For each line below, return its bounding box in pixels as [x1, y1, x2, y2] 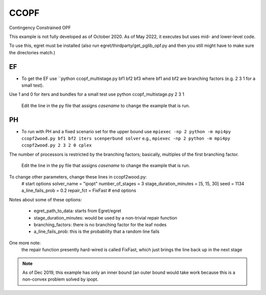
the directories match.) [9, 49, 56, 55]
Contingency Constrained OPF [9, 25, 71, 31]
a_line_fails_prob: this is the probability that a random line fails [33, 228, 160, 234]
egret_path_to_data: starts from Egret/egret [33, 208, 122, 214]
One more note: [9, 240, 41, 246]
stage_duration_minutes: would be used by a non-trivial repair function [33, 215, 177, 221]
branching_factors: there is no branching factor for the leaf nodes [33, 222, 167, 227]
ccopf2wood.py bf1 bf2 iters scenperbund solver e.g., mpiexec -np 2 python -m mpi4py [21, 136, 231, 142]
